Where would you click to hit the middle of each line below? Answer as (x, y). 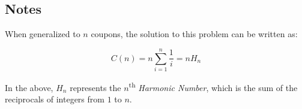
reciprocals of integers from (55, 99)
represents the (95, 87)
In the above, (29, 87)
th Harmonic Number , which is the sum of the (213, 86)
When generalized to (43, 34)
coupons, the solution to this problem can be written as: (194, 34)
